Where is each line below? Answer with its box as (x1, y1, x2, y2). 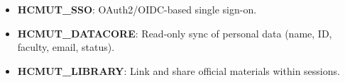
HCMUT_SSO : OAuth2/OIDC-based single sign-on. (17, 2, 257, 16)
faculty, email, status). (17, 40, 115, 54)
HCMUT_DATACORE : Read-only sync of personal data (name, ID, (17, 25, 332, 40)
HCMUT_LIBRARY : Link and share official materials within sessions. (17, 63, 340, 78)
